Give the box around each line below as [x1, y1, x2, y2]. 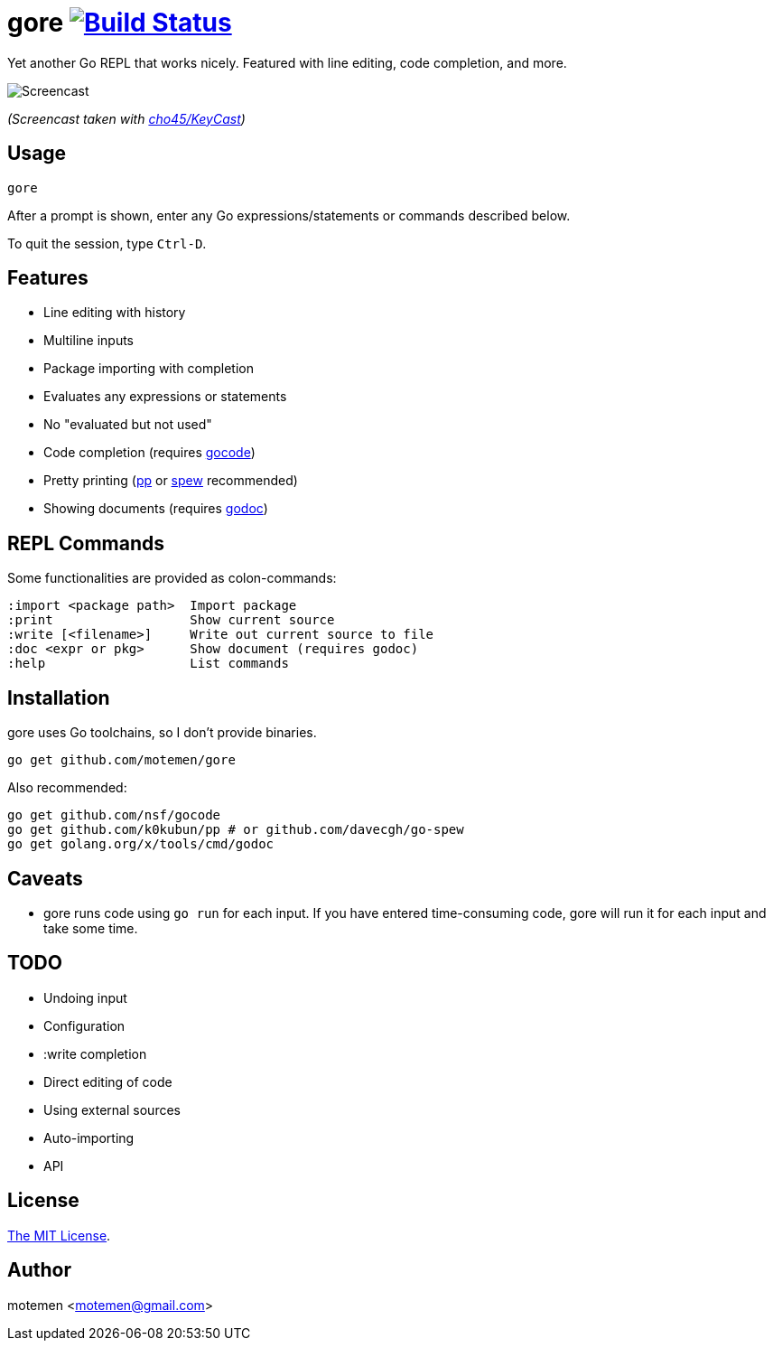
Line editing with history [43, 304, 186, 321]
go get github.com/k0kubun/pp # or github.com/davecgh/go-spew [7, 822, 464, 838]
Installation [7, 686, 110, 709]
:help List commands [7, 656, 289, 671]
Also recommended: [7, 780, 127, 796]
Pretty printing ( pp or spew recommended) [43, 473, 298, 489]
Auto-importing [43, 1129, 135, 1146]
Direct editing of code [43, 1073, 172, 1090]
